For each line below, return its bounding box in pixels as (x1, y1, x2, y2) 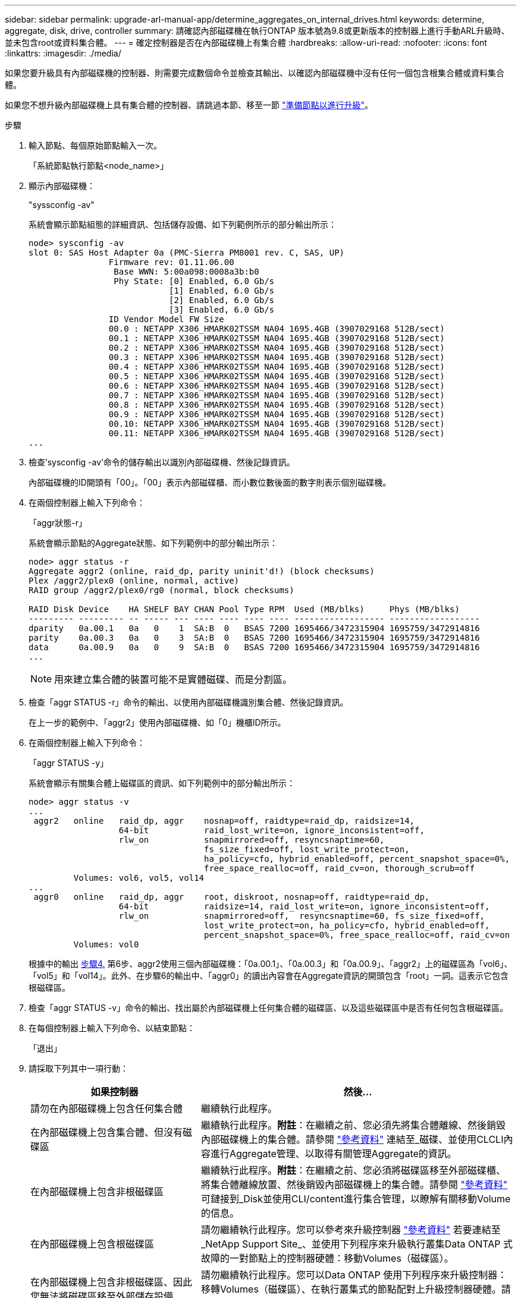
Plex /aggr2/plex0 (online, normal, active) (29, 576, 240, 585)
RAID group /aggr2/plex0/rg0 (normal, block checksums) (29, 585, 294, 595)
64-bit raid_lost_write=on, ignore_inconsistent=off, (118, 826, 425, 835)
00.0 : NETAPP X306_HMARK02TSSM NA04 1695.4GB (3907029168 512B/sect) (108, 324, 445, 333)
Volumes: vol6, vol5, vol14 (73, 873, 205, 883)
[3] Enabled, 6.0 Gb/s (169, 305, 275, 314)
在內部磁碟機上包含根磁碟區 (30, 1238, 155, 1250)
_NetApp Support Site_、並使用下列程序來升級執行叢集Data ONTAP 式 (200, 1238, 513, 1250)
